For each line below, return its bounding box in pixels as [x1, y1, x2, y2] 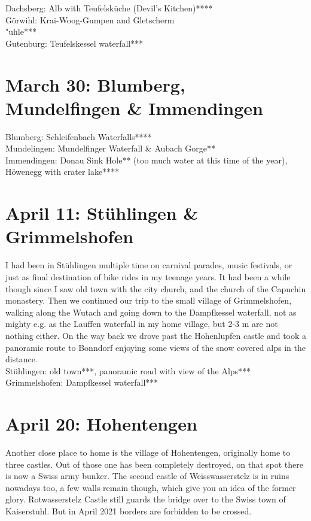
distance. [5, 353, 38, 365]
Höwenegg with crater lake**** [5, 165, 120, 178]
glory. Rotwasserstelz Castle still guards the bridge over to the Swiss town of [5, 493, 286, 505]
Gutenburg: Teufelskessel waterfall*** [5, 37, 144, 49]
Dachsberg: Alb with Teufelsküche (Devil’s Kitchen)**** [5, 2, 213, 14]
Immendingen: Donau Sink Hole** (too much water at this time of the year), [5, 153, 288, 166]
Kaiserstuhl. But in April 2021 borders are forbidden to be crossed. [5, 505, 252, 517]
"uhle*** [5, 25, 36, 38]
